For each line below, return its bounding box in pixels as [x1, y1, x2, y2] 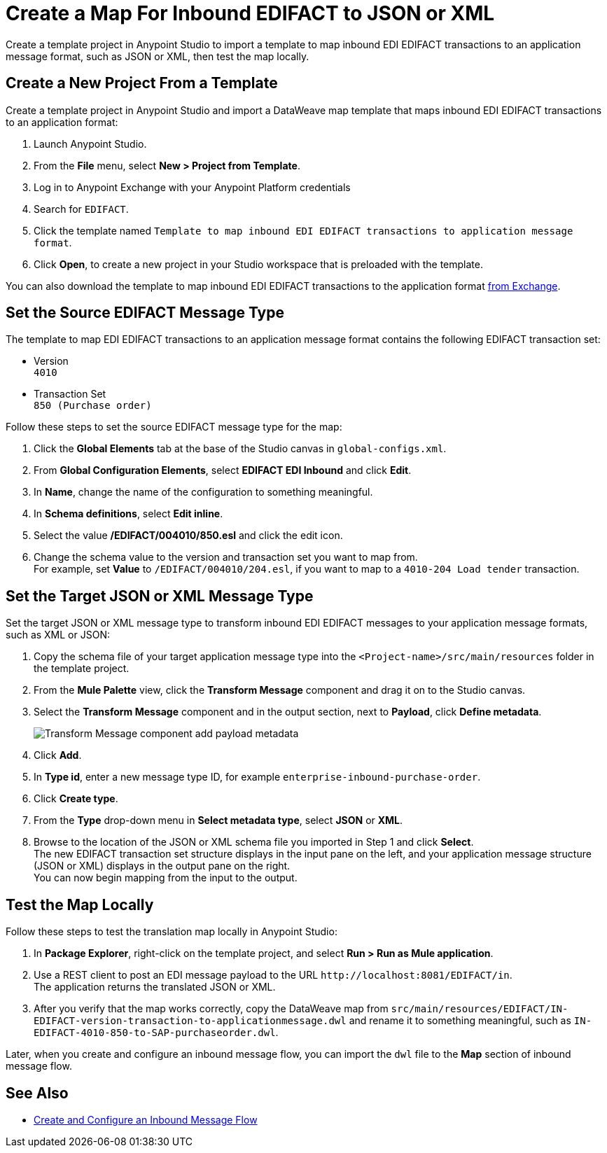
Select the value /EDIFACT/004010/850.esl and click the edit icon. [34, 529, 343, 542]
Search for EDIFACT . [34, 202, 129, 215]
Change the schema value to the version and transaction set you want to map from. [34, 551, 418, 564]
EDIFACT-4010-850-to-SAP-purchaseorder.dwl [34, 1027, 276, 1039]
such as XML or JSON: [6, 629, 110, 641]
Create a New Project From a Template [6, 74, 278, 92]
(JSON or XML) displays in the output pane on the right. [34, 860, 291, 872]
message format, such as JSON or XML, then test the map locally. [6, 50, 309, 62]
